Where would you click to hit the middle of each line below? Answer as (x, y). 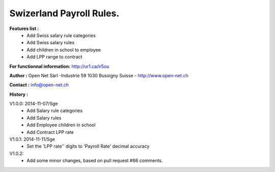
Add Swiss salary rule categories (61, 35)
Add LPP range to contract (54, 57)
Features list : (24, 28)
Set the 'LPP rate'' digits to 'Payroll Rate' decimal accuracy (88, 146)
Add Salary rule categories (55, 111)
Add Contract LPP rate (50, 132)
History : (19, 94)
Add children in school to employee (64, 50)
